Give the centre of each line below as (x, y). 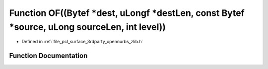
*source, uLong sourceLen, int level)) (88, 27)
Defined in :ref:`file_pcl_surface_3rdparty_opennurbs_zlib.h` (82, 42)
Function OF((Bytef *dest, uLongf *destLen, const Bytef (127, 13)
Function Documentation (48, 56)
